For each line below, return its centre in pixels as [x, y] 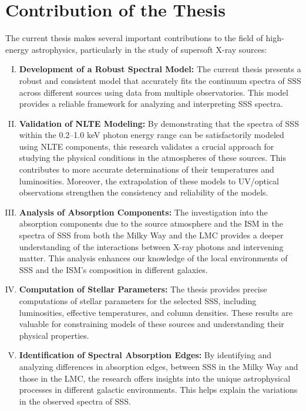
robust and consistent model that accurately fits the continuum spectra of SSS [160, 80]
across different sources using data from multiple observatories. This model [154, 92]
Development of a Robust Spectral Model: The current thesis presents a [160, 69]
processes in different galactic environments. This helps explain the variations [158, 390]
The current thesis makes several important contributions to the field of [134, 38]
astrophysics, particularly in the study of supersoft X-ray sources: [149, 49]
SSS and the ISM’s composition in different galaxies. [113, 269]
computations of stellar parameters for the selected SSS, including [138, 301]
